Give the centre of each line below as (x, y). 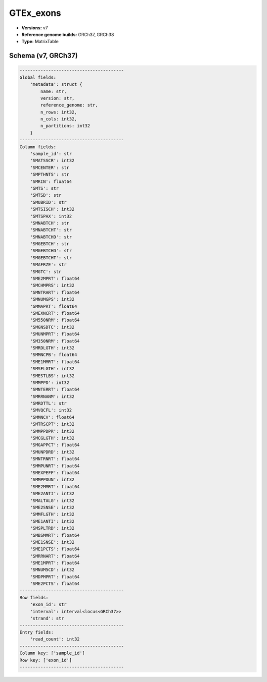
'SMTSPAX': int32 (51, 216)
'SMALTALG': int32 (52, 500)
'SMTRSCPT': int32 (52, 424)
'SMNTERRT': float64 (55, 390)
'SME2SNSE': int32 (52, 507)
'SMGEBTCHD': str (51, 251)
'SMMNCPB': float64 (54, 355)
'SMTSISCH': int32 (52, 209)
